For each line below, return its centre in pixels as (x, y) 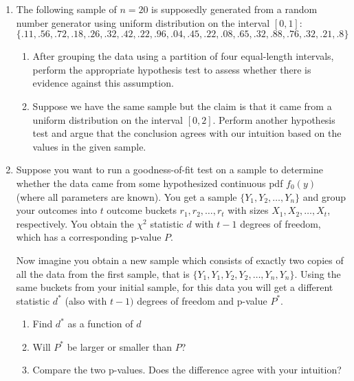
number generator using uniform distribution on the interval (143, 22)
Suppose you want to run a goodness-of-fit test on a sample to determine (169, 170)
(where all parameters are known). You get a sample (126, 196)
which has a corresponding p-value (89, 237)
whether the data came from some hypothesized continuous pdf (150, 183)
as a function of (100, 324)
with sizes (248, 210)
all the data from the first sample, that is (103, 273)
